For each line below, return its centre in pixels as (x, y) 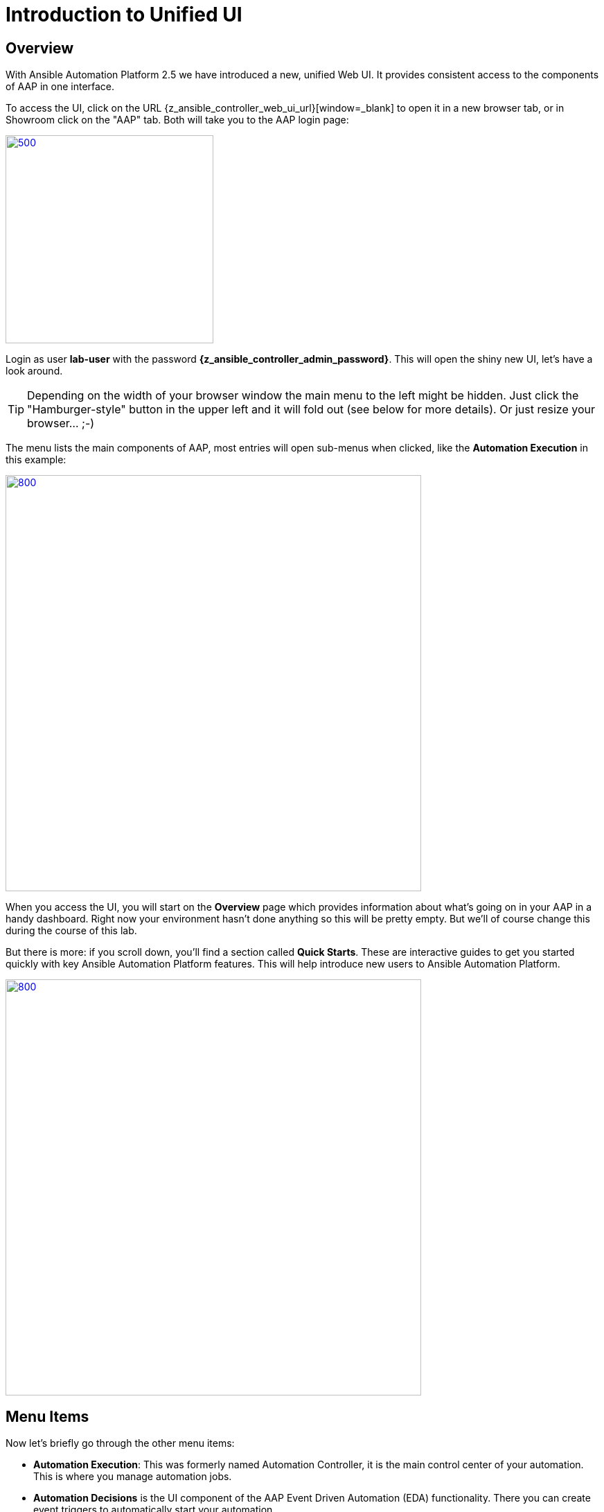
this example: (36, 460)
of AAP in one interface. (60, 87)
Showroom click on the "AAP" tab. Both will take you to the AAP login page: (177, 120)
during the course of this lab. (71, 931)
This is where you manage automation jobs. (133, 1477)
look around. (34, 371)
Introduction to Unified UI (124, 15)
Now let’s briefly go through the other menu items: (120, 1443)
